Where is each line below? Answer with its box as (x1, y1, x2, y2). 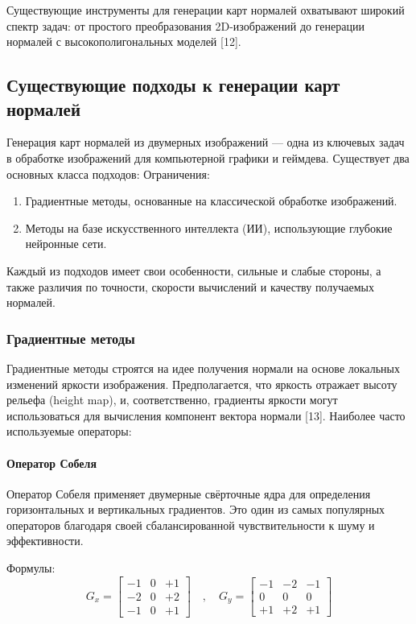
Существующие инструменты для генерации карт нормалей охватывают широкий (6, 2, 405, 18)
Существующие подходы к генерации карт (6, 72, 340, 97)
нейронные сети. (25, 235, 107, 252)
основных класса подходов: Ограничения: (6, 165, 210, 182)
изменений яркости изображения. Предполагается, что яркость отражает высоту (6, 375, 397, 392)
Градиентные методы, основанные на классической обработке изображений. (25, 192, 397, 209)
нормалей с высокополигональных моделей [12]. (6, 33, 241, 50)
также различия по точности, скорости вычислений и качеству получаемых (6, 278, 374, 295)
